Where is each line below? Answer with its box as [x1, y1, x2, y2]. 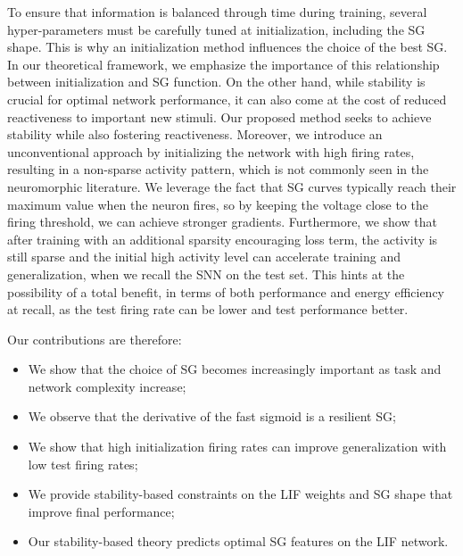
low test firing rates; [28, 454, 138, 473]
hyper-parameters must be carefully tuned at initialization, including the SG [7, 20, 426, 38]
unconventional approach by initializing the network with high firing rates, [7, 142, 415, 161]
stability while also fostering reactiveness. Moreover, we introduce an [7, 125, 383, 144]
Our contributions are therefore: [7, 329, 182, 348]
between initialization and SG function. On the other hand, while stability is [7, 72, 426, 91]
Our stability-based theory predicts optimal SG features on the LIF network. [28, 532, 449, 551]
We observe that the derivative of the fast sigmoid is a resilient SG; [28, 407, 396, 426]
